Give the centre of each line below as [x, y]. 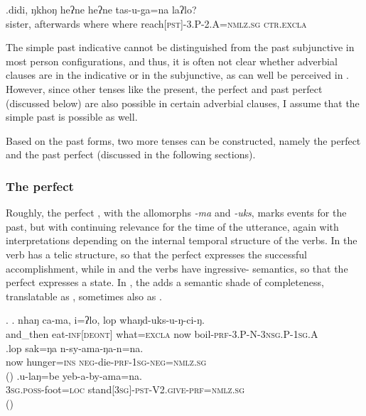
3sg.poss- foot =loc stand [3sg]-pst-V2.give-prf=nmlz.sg [125, 389]
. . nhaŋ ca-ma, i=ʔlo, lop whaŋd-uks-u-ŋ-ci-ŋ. [106, 320]
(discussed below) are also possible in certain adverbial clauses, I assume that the [183, 103]
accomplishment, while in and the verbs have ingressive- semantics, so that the [177, 268]
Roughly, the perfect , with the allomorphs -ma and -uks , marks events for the [176, 213]
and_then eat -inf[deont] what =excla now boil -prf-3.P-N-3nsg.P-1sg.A [162, 333]
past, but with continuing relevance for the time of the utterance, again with [172, 226]
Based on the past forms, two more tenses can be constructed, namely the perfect [183, 140]
